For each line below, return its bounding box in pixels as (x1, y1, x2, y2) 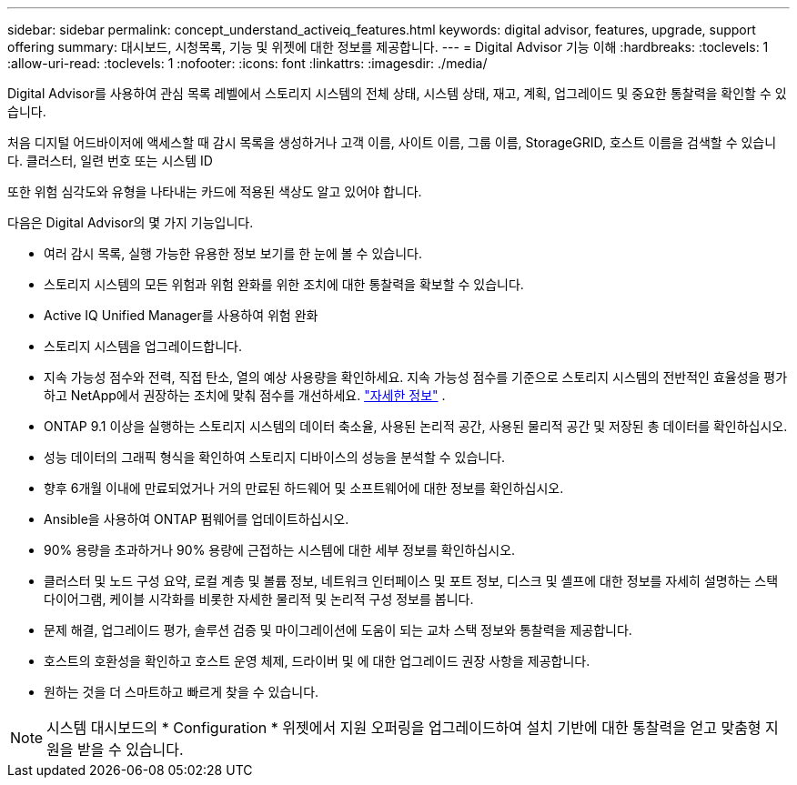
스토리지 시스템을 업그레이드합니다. (44, 338, 242, 354)
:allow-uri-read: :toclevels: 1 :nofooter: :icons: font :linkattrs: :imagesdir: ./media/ (7, 55, 488, 71)
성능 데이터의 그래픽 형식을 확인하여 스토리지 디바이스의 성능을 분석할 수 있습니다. (44, 449, 506, 465)
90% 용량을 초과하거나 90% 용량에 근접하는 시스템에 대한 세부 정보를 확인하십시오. (44, 542, 516, 558)
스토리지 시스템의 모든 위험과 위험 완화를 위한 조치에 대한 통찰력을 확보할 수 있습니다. (44, 277, 524, 292)
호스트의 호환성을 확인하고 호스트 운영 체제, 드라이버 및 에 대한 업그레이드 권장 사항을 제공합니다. (44, 653, 590, 669)
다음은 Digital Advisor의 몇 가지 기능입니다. (7, 215, 254, 230)
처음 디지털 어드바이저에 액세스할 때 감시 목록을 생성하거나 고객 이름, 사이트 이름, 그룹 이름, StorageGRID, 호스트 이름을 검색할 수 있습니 (7, 135, 777, 150)
